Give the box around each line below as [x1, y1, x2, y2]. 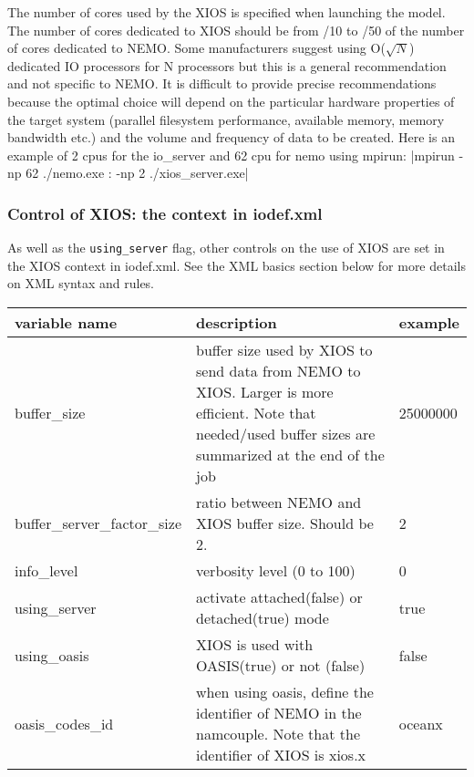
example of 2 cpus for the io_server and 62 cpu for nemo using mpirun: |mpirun [7, 145, 455, 164]
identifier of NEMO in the [196, 702, 362, 723]
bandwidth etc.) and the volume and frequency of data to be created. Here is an [7, 128, 455, 147]
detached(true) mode [196, 607, 329, 628]
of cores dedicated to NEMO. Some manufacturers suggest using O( [7, 38, 386, 57]
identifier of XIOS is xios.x [196, 744, 366, 765]
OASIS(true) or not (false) [196, 655, 366, 676]
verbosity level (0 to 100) [196, 560, 355, 581]
